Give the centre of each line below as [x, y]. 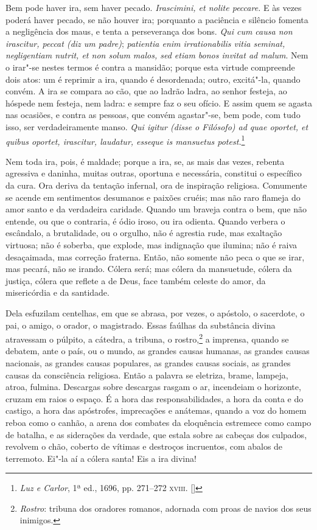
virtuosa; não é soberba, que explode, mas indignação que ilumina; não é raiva [152, 244]
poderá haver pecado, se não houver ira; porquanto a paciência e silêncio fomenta [157, 19]
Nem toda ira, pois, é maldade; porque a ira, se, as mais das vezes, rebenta [145, 161]
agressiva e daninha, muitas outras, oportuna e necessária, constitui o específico [154, 173]
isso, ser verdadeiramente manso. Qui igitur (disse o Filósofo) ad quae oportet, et [157, 126]
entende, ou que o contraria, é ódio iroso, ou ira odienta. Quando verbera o [145, 221]
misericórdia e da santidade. [57, 292]
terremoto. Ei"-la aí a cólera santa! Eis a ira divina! [101, 458]
